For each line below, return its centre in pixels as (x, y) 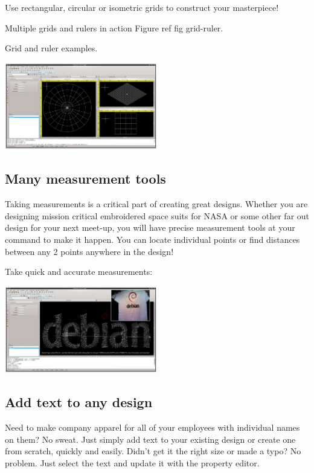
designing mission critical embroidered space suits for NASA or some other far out (157, 215)
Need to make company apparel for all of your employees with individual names (152, 427)
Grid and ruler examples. (51, 48)
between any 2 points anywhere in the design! (89, 251)
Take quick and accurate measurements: (79, 272)
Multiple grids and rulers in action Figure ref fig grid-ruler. (114, 27)
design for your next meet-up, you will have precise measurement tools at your (150, 227)
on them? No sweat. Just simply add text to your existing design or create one (150, 439)
